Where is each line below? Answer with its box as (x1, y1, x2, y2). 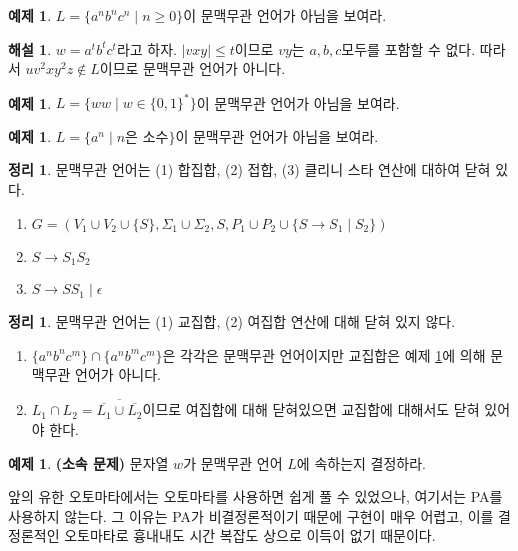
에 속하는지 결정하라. (296, 452, 426, 473)
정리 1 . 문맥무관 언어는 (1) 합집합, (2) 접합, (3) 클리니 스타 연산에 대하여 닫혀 (8, 159, 491, 180)
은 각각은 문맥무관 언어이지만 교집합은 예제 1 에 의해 (162, 344, 486, 365)
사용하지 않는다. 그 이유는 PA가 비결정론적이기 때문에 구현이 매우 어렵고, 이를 (8, 505, 494, 526)
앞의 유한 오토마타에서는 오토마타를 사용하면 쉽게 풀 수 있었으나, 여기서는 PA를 (8, 486, 503, 507)
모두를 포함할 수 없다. (341, 38, 476, 59)
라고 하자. (116, 38, 177, 59)
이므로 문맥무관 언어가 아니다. (99, 58, 286, 79)
